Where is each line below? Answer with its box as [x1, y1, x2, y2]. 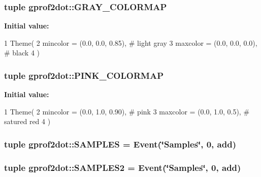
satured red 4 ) [4, 116, 51, 127]
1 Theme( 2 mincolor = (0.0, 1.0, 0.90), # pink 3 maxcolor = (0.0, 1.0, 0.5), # [4, 106, 250, 116]
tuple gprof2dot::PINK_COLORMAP [4, 69, 164, 81]
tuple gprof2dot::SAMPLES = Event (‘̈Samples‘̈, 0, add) [4, 137, 236, 150]
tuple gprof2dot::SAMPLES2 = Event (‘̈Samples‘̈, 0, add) [4, 161, 241, 173]
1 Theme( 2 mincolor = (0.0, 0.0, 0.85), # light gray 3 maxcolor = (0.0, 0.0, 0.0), [4, 37, 257, 48]
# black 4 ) [4, 47, 40, 58]
